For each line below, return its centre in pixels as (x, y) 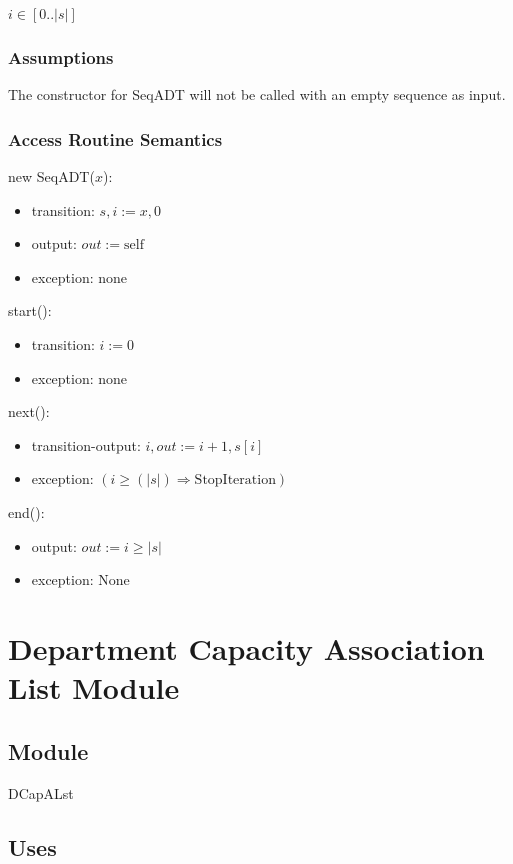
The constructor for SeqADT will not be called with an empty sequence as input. (257, 94)
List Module (94, 687)
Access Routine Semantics (115, 138)
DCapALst (41, 792)
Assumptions (61, 56)
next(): (29, 411)
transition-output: (86, 444)
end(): (26, 511)
